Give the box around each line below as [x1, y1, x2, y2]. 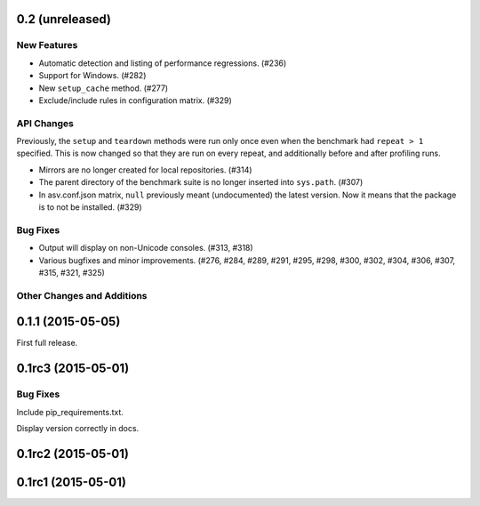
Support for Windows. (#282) [38, 70, 147, 81]
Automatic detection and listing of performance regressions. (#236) [38, 58, 287, 68]
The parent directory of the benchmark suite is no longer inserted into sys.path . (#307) [38, 177, 364, 188]
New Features [16, 39, 78, 52]
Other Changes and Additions [16, 289, 148, 301]
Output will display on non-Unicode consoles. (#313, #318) [38, 243, 253, 253]
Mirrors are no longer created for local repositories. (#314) [38, 165, 252, 175]
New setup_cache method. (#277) [38, 83, 169, 93]
